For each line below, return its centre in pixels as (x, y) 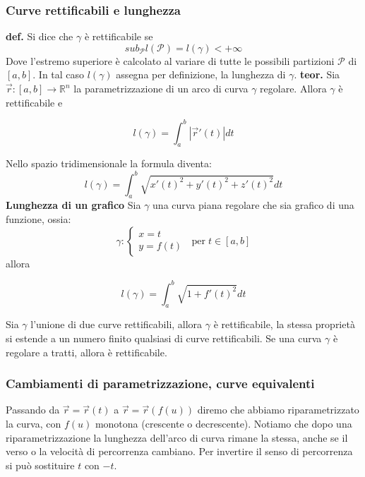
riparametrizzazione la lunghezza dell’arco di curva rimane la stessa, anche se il (177, 437)
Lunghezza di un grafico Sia (73, 205)
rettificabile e (34, 102)
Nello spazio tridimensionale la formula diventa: (109, 163)
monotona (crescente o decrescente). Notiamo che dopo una (223, 424)
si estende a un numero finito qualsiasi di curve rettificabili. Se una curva (164, 338)
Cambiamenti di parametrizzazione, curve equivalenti (160, 384)
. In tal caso (59, 74)
